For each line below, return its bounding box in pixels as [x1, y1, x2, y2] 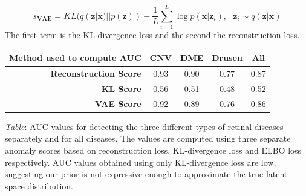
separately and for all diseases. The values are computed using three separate [5, 132, 291, 145]
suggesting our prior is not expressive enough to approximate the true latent [5, 168, 288, 180]
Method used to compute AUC [9, 51, 142, 64]
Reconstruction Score [50, 67, 142, 80]
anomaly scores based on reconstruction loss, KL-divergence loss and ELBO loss [5, 144, 302, 157]
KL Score [101, 82, 142, 94]
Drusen [212, 51, 243, 64]
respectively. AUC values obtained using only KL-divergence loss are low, [5, 155, 276, 168]
